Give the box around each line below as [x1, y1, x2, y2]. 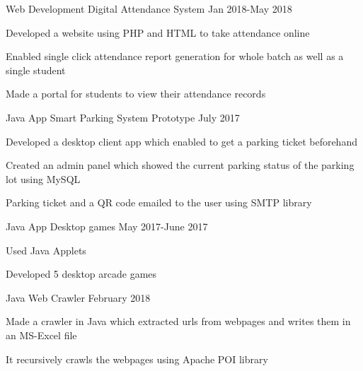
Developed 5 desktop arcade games [6, 266, 157, 281]
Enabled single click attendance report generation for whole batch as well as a [6, 49, 344, 64]
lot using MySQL [6, 171, 81, 186]
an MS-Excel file [6, 327, 77, 342]
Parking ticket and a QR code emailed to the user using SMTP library [6, 195, 312, 210]
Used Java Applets [6, 242, 86, 257]
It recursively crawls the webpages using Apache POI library [6, 351, 268, 366]
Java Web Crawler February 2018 [6, 290, 151, 305]
